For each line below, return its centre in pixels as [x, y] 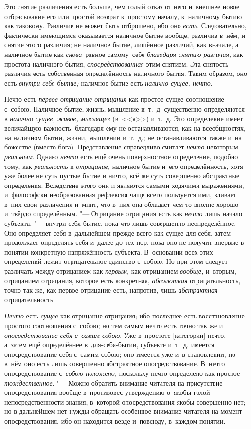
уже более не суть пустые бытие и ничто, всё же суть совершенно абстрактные [122, 176]
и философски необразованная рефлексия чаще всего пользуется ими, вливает [120, 195]
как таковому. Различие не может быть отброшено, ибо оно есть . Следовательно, [125, 26]
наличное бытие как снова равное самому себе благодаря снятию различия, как [124, 54]
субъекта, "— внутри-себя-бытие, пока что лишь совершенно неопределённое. [120, 223]
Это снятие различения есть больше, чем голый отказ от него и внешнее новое [122, 6]
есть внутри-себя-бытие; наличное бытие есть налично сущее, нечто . [108, 83]
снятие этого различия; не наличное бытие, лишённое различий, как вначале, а [122, 45]
